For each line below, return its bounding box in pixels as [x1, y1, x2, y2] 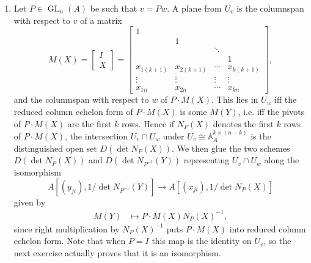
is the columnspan [236, 2, 304, 14]
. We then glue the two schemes [172, 141, 290, 154]
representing [183, 154, 230, 166]
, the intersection [64, 129, 128, 142]
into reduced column [229, 222, 306, 235]
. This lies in [211, 93, 258, 106]
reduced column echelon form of [13, 105, 133, 117]
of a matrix [80, 13, 122, 26]
